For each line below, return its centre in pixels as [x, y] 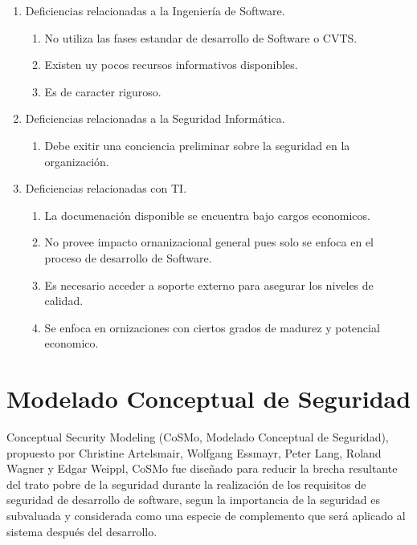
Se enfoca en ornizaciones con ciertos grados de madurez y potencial [212, 327]
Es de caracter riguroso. [103, 91]
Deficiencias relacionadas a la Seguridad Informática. [155, 118]
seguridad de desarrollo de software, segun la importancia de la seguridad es [194, 500]
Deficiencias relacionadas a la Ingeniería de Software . [155, 10]
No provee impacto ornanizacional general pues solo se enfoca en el [209, 242]
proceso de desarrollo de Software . [128, 257]
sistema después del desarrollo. [82, 531]
